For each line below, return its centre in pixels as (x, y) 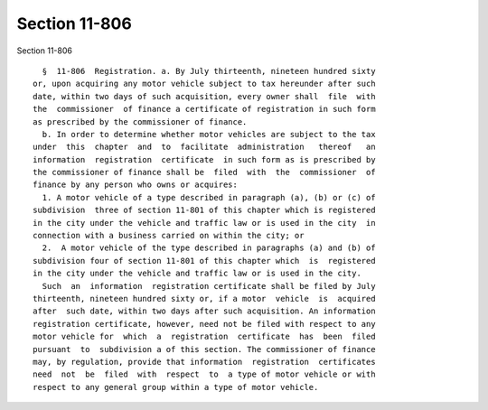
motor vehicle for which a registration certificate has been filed (204, 337)
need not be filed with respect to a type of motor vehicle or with (204, 374)
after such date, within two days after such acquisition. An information (204, 311)
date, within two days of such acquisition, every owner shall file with (204, 96)
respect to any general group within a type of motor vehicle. (176, 387)
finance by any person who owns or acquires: (136, 185)
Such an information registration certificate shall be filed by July (209, 286)
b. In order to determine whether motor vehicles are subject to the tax (209, 134)
